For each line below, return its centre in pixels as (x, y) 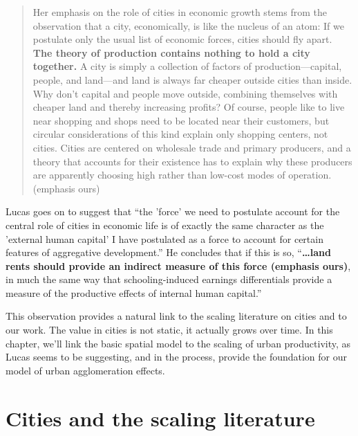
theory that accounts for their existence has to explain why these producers (192, 161)
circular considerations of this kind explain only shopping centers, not (180, 134)
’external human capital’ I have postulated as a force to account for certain (164, 238)
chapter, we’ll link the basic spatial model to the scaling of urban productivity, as (178, 343)
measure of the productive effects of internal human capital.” (134, 292)
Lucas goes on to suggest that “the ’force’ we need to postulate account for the (173, 211)
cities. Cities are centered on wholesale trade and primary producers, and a (192, 147)
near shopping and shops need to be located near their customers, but (181, 120)
